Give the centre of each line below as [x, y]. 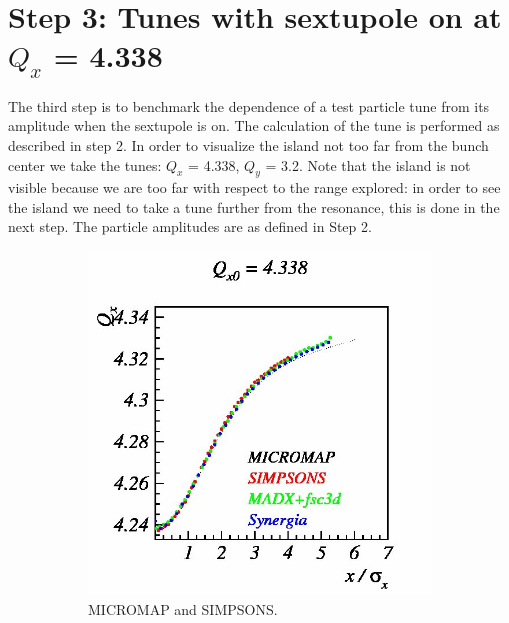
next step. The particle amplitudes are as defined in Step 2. [190, 226]
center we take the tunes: [85, 164]
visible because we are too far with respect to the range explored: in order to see [254, 187]
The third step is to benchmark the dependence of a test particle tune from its [249, 105]
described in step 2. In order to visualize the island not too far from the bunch [248, 144]
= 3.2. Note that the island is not [368, 164]
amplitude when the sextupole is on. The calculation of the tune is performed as [254, 125]
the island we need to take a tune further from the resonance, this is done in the [254, 206]
